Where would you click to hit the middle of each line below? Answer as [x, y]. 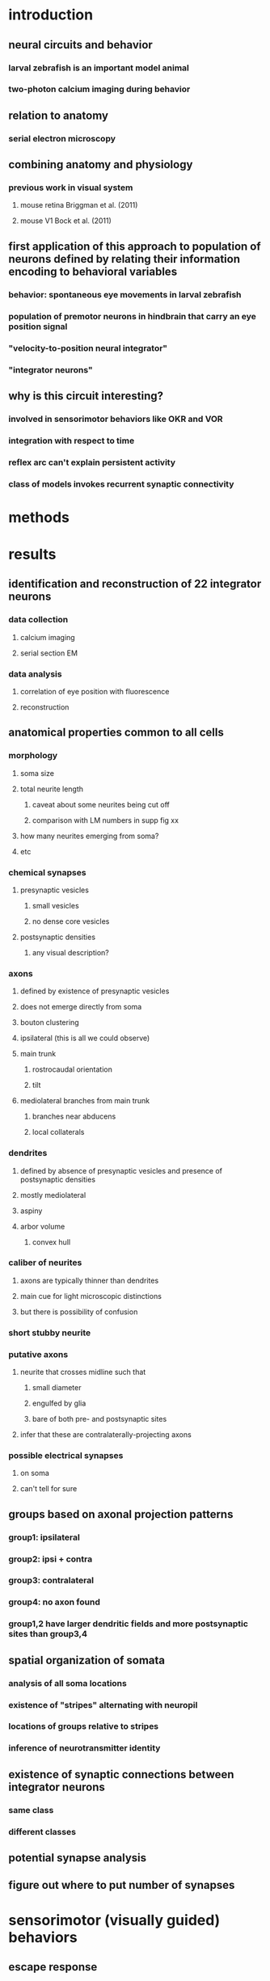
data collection [38, 620]
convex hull [51, 1241]
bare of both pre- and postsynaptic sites [99, 1419]
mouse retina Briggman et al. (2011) [79, 205]
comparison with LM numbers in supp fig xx [105, 820]
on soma [35, 1473]
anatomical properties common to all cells [116, 733]
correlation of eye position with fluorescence [95, 691]
